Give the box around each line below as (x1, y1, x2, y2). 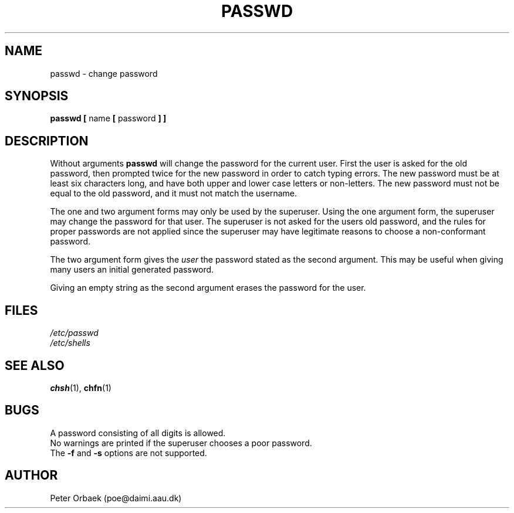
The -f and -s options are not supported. (50, 447, 207, 458)
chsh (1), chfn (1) (50, 382, 111, 393)
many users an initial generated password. (50, 264, 214, 275)
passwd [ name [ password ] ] (50, 113, 167, 124)
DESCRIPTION (5, 133, 89, 148)
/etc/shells (50, 338, 90, 348)
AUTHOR (5, 468, 58, 483)
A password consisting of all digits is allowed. (50, 427, 226, 438)
